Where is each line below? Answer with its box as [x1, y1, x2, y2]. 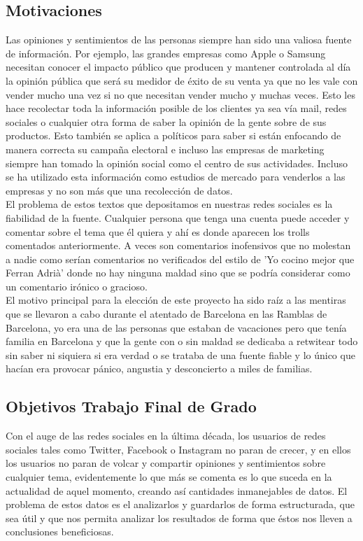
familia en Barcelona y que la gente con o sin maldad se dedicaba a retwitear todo [6, 334, 358, 349]
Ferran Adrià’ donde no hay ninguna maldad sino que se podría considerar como [6, 265, 350, 280]
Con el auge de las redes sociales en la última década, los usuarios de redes [6, 428, 326, 443]
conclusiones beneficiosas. [6, 524, 114, 539]
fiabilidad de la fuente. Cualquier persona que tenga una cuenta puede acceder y [6, 210, 350, 225]
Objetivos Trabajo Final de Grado [6, 395, 257, 417]
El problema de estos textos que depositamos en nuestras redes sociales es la [6, 197, 333, 211]
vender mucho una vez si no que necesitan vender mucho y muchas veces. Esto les [6, 87, 355, 101]
